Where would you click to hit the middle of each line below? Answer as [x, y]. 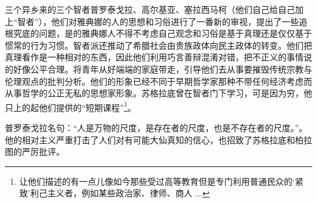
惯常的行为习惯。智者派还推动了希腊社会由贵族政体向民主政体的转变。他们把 [158, 45]
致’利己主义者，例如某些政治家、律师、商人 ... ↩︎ [114, 193]
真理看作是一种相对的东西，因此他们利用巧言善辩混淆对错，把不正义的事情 [154, 57]
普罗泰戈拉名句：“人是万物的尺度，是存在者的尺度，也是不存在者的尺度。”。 [156, 127]
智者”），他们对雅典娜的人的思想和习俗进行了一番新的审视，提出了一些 [158, 21]
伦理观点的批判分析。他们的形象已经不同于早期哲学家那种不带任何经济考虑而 [158, 81]
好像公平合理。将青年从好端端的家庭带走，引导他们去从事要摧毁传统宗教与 [162, 69]
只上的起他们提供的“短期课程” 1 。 [71, 106]
